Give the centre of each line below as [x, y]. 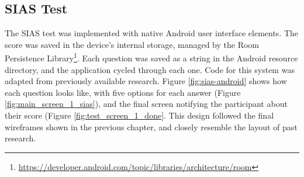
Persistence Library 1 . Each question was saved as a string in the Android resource [151, 57]
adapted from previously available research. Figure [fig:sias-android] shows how [146, 81]
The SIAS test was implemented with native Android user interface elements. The [152, 33]
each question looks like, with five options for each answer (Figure [123, 92]
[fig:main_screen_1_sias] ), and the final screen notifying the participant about [146, 104]
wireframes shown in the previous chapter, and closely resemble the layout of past [151, 126]
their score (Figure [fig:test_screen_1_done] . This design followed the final [139, 115]
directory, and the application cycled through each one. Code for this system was [150, 69]
